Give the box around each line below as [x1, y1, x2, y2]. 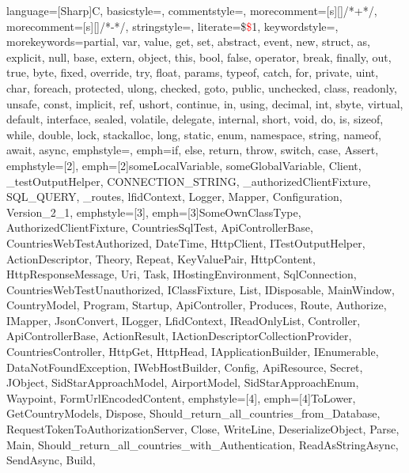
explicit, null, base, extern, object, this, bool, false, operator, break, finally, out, [6, 48, 392, 65]
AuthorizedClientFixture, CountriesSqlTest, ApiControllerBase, [6, 219, 313, 236]
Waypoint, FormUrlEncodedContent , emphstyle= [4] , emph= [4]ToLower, [6, 389, 356, 406]
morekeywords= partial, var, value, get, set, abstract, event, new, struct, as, [6, 33, 370, 50]
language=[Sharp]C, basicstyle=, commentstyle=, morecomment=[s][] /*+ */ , [6, 2, 377, 18]
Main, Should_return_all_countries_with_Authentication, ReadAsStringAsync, [6, 436, 399, 452]
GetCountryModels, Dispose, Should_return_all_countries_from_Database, [6, 405, 381, 422]
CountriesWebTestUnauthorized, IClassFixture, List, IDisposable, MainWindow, [6, 281, 395, 297]
